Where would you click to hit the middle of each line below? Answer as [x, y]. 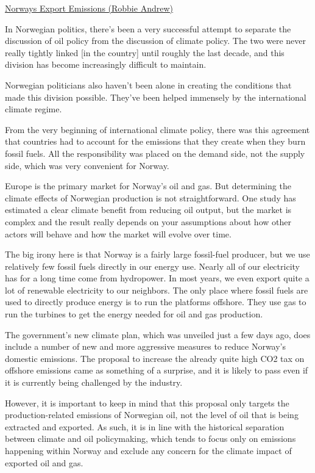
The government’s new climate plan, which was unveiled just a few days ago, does [158, 334]
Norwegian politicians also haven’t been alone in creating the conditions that [148, 85]
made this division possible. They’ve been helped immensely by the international [156, 97]
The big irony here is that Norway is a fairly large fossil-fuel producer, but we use [157, 254]
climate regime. [34, 109]
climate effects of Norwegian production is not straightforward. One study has [150, 197]
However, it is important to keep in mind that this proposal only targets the [147, 403]
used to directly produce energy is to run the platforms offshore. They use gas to [156, 302]
